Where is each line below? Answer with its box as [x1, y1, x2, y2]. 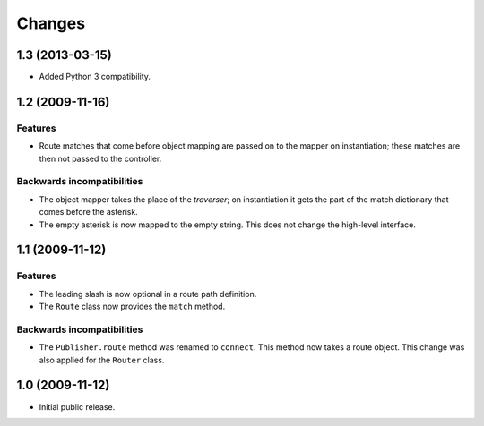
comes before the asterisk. [39, 207, 138, 217]
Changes [16, 13, 85, 33]
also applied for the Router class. [39, 354, 165, 365]
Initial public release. [39, 401, 116, 412]
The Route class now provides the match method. [39, 301, 226, 312]
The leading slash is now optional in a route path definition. [39, 288, 257, 299]
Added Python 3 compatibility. [39, 72, 151, 82]
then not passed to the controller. [39, 153, 162, 164]
